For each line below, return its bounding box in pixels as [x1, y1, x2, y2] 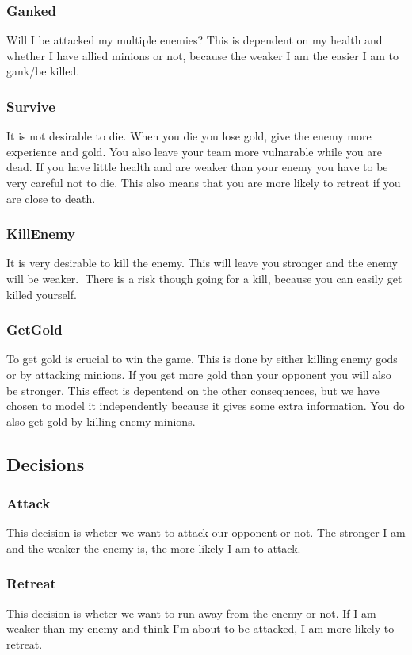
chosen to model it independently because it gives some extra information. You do [6, 397, 405, 414]
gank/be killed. [6, 63, 80, 79]
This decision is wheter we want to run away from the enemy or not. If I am [6, 604, 376, 621]
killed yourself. [6, 285, 77, 302]
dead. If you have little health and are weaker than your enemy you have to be [6, 159, 388, 175]
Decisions [6, 451, 85, 476]
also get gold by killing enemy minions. [6, 412, 196, 429]
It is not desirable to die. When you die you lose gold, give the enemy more [6, 128, 372, 144]
